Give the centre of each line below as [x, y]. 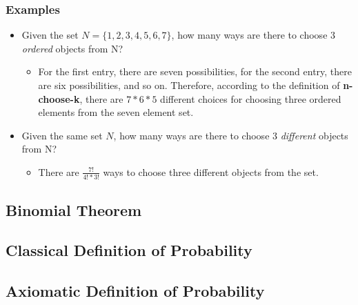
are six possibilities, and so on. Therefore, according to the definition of [189, 85]
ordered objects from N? [72, 48]
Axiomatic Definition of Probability [135, 291]
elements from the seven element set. [116, 112]
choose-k [59, 98]
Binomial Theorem [74, 209]
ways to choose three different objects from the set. [211, 171]
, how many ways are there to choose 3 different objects [231, 135]
